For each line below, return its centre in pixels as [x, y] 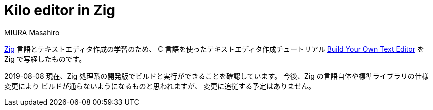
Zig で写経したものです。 [45, 59]
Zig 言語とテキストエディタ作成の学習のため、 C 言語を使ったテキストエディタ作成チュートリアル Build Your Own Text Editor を [214, 49]
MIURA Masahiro [32, 32]
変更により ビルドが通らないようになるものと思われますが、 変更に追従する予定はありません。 [160, 86]
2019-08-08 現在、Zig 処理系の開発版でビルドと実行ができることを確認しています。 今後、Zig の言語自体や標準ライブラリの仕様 [216, 76]
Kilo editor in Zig [60, 10]
